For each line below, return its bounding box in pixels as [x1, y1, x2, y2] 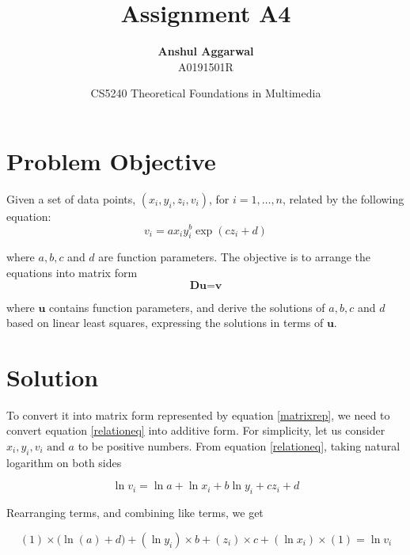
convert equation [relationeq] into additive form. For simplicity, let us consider [6, 422, 385, 439]
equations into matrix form [6, 264, 138, 280]
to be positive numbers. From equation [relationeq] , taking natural [78, 438, 401, 454]
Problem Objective [6, 144, 216, 177]
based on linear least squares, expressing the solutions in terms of [6, 314, 324, 331]
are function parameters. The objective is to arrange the [98, 249, 371, 265]
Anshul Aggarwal [158, 43, 254, 59]
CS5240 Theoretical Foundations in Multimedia [90, 85, 321, 101]
